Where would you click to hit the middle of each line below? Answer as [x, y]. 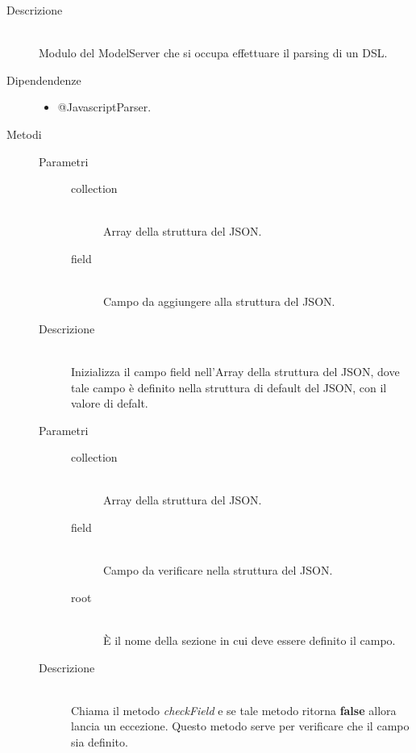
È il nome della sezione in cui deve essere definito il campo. [250, 640]
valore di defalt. [110, 403]
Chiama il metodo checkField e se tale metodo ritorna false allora [234, 710]
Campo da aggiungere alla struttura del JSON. [219, 301]
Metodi [24, 134]
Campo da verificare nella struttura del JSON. [218, 570]
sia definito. [100, 742]
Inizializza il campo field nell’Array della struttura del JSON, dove [235, 371]
